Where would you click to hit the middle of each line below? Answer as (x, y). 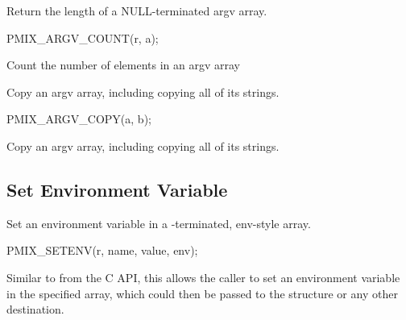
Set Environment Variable (117, 189)
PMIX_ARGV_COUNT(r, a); (83, 37)
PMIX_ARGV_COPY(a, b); (79, 119)
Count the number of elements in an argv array (123, 65)
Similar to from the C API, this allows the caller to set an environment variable (203, 277)
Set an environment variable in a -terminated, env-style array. (159, 223)
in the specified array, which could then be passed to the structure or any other (202, 293)
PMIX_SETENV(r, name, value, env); (102, 250)
